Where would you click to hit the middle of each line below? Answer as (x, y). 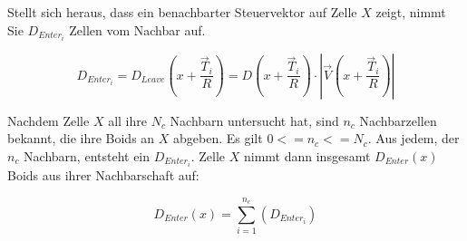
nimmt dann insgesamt (307, 155)
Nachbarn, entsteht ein (87, 155)
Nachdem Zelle (49, 120)
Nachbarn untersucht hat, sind (254, 120)
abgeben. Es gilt (218, 138)
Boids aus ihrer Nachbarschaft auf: (103, 174)
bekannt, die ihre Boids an (81, 138)
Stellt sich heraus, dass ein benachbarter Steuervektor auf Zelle (182, 12)
